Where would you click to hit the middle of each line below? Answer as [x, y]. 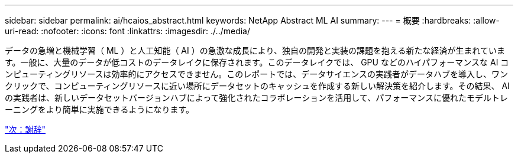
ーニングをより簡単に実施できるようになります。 [100, 109]
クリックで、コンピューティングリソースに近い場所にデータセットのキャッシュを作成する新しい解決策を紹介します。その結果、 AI [257, 86]
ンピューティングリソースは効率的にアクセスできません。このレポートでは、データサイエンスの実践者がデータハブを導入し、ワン [256, 74]
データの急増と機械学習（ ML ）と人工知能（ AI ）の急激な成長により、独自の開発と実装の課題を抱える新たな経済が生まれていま [255, 50]
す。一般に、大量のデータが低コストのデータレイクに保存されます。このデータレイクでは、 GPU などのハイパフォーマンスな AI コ [257, 62]
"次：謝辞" [25, 129]
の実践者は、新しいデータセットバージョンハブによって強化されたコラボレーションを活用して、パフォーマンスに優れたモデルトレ [256, 98]
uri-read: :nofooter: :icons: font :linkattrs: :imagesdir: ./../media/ [128, 31]
